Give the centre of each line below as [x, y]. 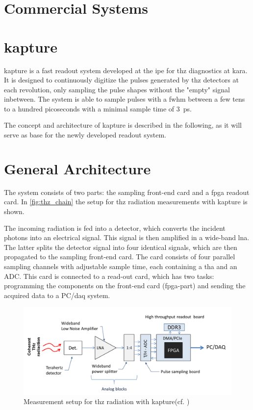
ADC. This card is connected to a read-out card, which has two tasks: [109, 276]
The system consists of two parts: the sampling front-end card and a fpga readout [127, 192]
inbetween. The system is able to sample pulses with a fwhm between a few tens [125, 99]
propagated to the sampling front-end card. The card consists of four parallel [120, 257]
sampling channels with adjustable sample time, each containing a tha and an [121, 266]
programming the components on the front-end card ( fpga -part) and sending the [125, 286]
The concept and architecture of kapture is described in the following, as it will [123, 125]
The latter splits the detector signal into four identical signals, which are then [121, 247]
